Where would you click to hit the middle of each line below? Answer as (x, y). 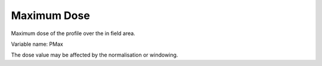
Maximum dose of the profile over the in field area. (73, 33)
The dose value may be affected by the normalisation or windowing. (95, 55)
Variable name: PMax (37, 44)
